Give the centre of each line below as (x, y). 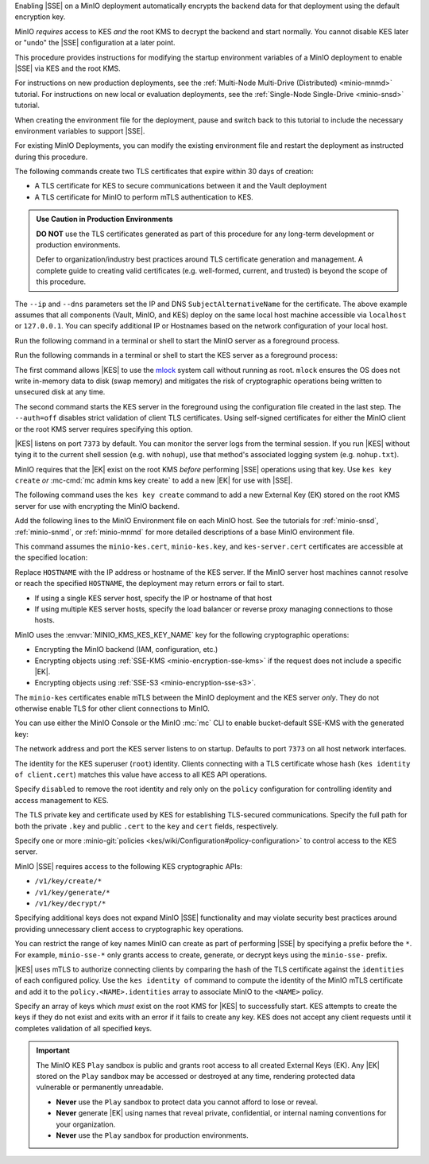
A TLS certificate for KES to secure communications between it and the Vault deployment (181, 186)
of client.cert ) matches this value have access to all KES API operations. (141, 774)
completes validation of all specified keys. (83, 1028)
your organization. (86, 1124)
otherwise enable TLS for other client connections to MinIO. (112, 708)
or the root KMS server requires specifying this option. (104, 429)
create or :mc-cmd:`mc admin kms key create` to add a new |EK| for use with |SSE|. (154, 480)
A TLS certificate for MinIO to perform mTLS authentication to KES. (144, 197)
